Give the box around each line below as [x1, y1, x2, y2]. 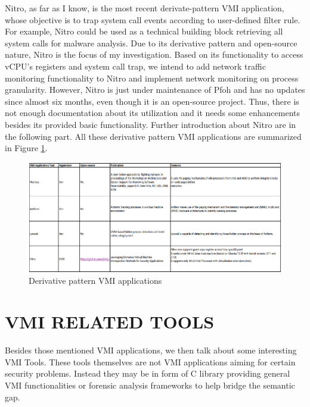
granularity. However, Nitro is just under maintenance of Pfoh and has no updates [5, 83, 305, 96]
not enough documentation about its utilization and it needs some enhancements [5, 107, 300, 119]
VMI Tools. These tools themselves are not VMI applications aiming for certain [5, 355, 296, 368]
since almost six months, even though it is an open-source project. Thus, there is [5, 95, 299, 107]
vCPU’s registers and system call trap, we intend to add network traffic [5, 60, 266, 72]
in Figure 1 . [5, 142, 48, 154]
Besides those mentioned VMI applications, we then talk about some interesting [5, 344, 297, 356]
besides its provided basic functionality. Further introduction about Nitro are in [5, 118, 296, 130]
